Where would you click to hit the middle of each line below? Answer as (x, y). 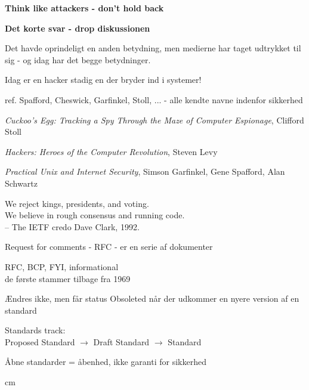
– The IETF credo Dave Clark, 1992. (72, 226)
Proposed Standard (40, 341)
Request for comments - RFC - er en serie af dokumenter (109, 247)
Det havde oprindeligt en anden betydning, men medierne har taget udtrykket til (153, 48)
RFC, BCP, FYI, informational (62, 266)
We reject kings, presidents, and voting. (77, 203)
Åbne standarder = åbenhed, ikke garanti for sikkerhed (106, 362)
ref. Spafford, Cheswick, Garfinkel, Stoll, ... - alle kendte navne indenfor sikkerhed (154, 99)
